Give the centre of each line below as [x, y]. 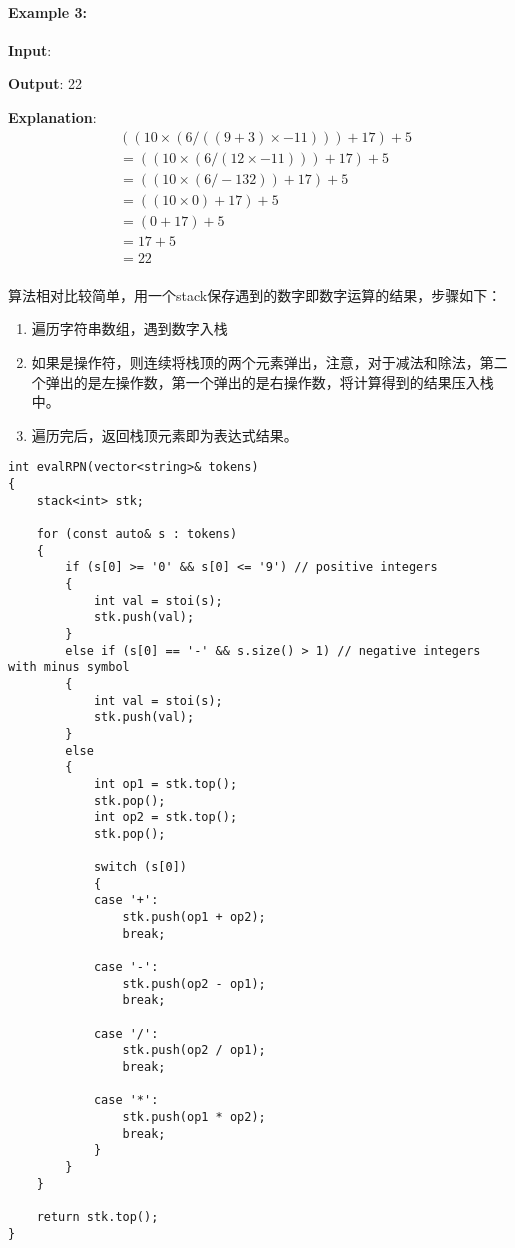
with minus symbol [69, 667]
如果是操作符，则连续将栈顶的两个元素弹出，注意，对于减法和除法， [255, 362]
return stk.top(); [97, 1216]
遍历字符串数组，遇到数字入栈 [129, 328]
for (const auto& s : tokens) [137, 534]
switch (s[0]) [140, 867]
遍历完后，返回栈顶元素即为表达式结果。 [164, 434]
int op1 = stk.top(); [165, 783]
